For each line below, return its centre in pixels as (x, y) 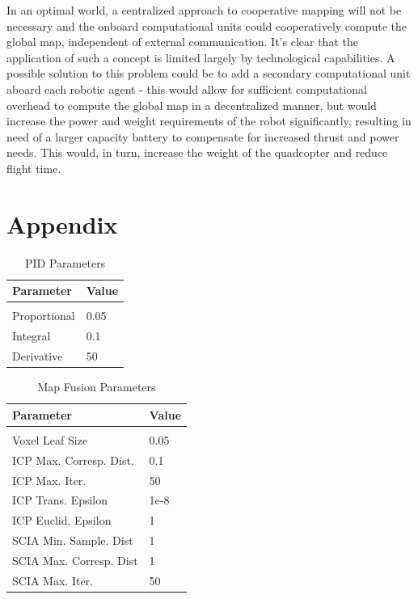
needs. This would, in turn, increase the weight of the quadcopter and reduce (197, 152)
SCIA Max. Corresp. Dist (75, 560)
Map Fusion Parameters (97, 387)
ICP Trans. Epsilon (60, 500)
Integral (32, 336)
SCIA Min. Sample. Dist (73, 540)
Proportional (44, 316)
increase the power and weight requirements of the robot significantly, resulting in (209, 121)
